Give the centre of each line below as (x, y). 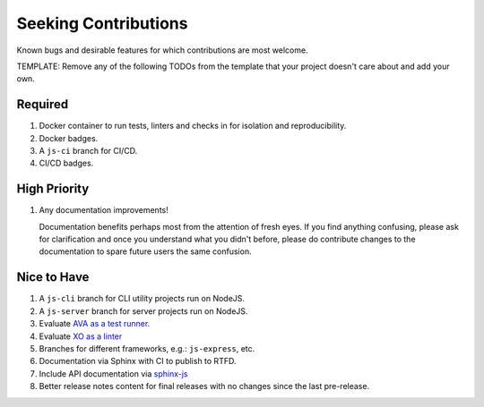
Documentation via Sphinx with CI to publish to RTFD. (138, 361)
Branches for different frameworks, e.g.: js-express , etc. (147, 348)
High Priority (53, 189)
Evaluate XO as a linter (81, 336)
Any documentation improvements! (104, 210)
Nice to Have (53, 277)
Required (43, 104)
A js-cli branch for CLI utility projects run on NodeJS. (142, 299)
